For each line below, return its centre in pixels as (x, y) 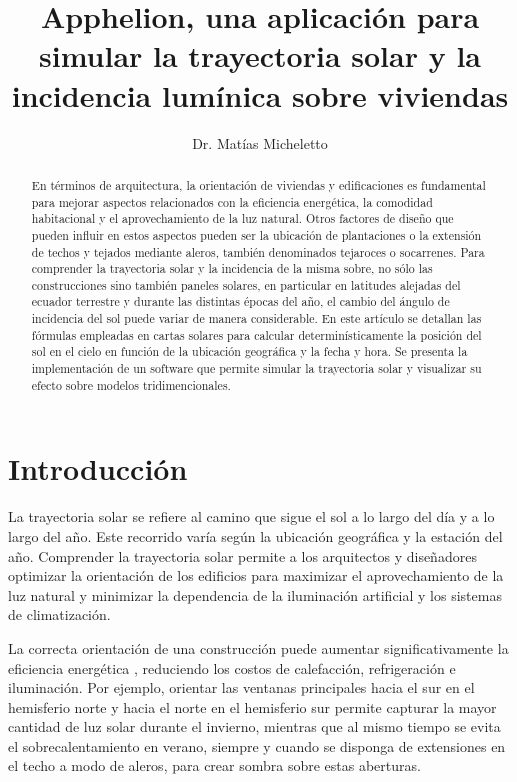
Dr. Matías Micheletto (260, 142)
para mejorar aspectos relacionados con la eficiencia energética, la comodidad (232, 201)
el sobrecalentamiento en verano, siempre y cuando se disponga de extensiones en (257, 745)
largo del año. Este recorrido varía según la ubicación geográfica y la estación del (255, 535)
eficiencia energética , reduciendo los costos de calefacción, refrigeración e (232, 667)
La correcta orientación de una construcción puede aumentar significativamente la (258, 647)
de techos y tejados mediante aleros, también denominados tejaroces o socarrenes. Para (258, 251)
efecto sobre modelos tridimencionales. (131, 384)
